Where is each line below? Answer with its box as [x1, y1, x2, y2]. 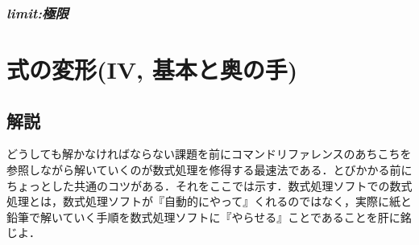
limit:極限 [6, 2, 68, 22]
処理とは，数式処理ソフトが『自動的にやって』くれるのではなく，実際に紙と [6, 193, 412, 210]
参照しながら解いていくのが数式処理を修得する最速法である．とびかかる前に [6, 161, 413, 178]
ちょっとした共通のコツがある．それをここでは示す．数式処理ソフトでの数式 [6, 177, 413, 194]
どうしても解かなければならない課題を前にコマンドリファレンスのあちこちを [6, 145, 412, 162]
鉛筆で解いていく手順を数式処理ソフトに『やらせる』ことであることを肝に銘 [6, 208, 412, 225]
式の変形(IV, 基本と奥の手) [6, 53, 298, 86]
